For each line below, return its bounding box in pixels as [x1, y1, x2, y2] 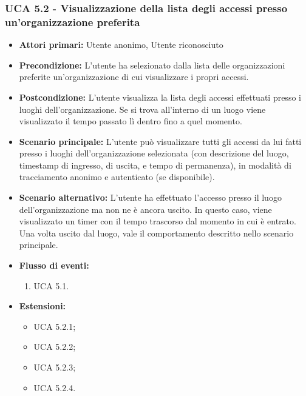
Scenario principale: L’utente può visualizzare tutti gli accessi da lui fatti [19, 135, 302, 147]
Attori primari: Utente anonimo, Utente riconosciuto [19, 38, 223, 51]
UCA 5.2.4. [33, 381, 76, 394]
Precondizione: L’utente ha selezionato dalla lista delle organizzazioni [19, 58, 285, 71]
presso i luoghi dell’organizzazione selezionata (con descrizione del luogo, [19, 147, 289, 159]
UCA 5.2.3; [33, 361, 76, 374]
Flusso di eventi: [19, 259, 89, 272]
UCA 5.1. [33, 279, 69, 292]
